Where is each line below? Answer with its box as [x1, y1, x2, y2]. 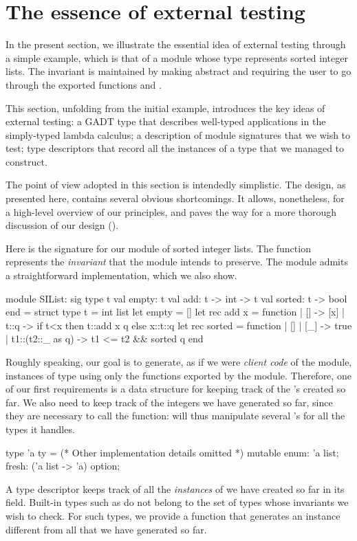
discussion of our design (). [6, 218, 119, 232]
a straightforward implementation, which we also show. [6, 268, 237, 283]
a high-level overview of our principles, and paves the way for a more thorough [6, 204, 337, 219]
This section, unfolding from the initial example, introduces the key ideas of [6, 100, 325, 115]
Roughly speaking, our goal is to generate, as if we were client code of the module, [6, 355, 352, 368]
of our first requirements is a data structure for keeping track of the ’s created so [6, 382, 346, 396]
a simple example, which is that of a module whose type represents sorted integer [6, 50, 348, 65]
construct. [6, 154, 47, 168]
